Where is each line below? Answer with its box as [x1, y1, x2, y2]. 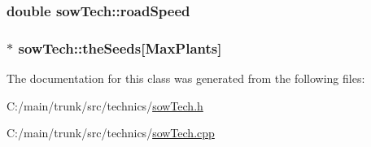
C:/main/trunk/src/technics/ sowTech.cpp [7, 124, 215, 141]
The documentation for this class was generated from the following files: [7, 70, 365, 87]
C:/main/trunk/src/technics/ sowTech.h [7, 97, 203, 114]
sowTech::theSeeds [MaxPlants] [18, 37, 222, 58]
